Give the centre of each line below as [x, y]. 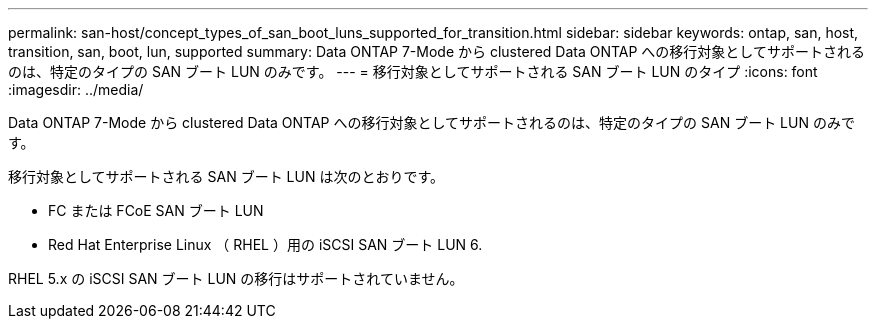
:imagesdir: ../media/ [76, 89]
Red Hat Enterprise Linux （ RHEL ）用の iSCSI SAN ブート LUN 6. [265, 244]
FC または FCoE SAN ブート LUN [156, 210]
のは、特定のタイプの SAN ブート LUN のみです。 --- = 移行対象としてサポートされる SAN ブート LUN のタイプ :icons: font [413, 71]
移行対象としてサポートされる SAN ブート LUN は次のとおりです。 [226, 176]
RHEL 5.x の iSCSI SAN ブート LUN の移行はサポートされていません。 [236, 278]
